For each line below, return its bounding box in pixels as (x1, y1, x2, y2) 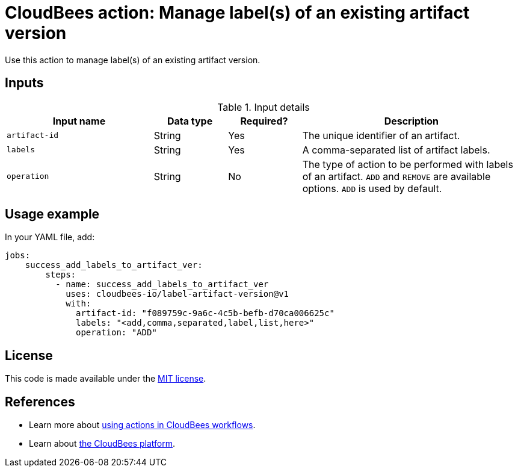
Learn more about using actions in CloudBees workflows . (29, 420, 256, 430)
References (5, 394, 75, 409)
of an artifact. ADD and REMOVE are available (302, 170, 491, 182)
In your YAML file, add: (5, 232, 95, 243)
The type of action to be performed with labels (302, 158, 513, 170)
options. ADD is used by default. (302, 182, 442, 194)
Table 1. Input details (217, 101, 310, 113)
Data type (167, 114, 213, 127)
